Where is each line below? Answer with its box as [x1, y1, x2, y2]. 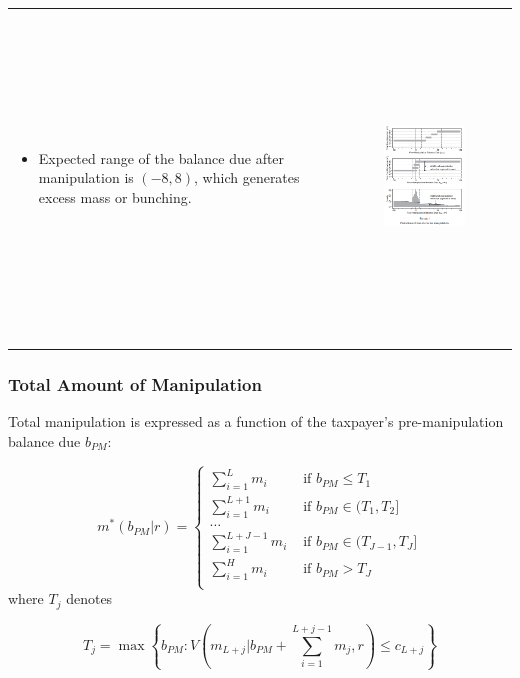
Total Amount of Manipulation [8, 372, 262, 397]
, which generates [194, 167, 300, 188]
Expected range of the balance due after [38, 147, 285, 168]
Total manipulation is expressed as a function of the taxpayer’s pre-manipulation [8, 411, 504, 432]
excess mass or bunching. [38, 187, 192, 208]
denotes [66, 588, 113, 609]
